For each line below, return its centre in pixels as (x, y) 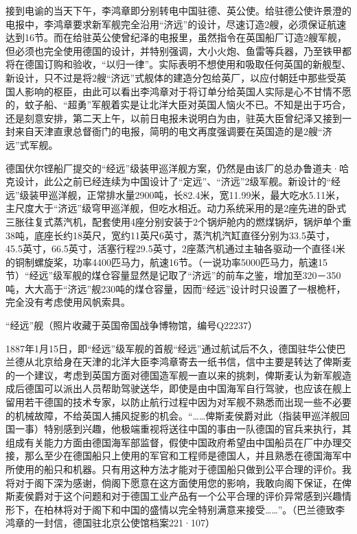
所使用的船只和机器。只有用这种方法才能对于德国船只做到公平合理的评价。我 (178, 469)
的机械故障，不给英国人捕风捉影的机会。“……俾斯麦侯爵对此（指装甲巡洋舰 (173, 415)
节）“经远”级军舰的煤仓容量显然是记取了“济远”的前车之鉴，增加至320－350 (173, 275)
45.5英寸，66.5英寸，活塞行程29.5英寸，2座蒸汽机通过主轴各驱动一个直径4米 (175, 248)
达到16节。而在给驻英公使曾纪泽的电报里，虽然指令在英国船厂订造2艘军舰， (176, 37)
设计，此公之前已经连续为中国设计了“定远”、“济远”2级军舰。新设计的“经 (178, 181)
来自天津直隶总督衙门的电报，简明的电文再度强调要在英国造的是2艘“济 (173, 131)
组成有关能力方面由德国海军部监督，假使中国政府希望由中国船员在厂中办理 (174, 442)
